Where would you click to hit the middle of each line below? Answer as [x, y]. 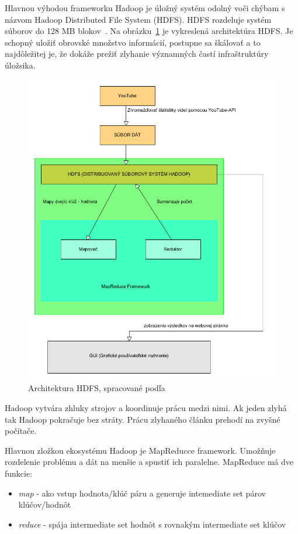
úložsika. [20, 65]
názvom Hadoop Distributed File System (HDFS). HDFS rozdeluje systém [138, 19]
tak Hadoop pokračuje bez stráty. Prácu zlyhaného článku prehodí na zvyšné [143, 419]
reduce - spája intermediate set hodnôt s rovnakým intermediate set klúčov [152, 524]
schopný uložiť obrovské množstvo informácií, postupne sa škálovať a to [133, 42]
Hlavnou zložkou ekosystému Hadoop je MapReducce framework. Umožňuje [140, 450]
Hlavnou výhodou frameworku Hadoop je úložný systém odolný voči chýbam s [145, 8]
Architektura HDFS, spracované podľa [97, 388]
